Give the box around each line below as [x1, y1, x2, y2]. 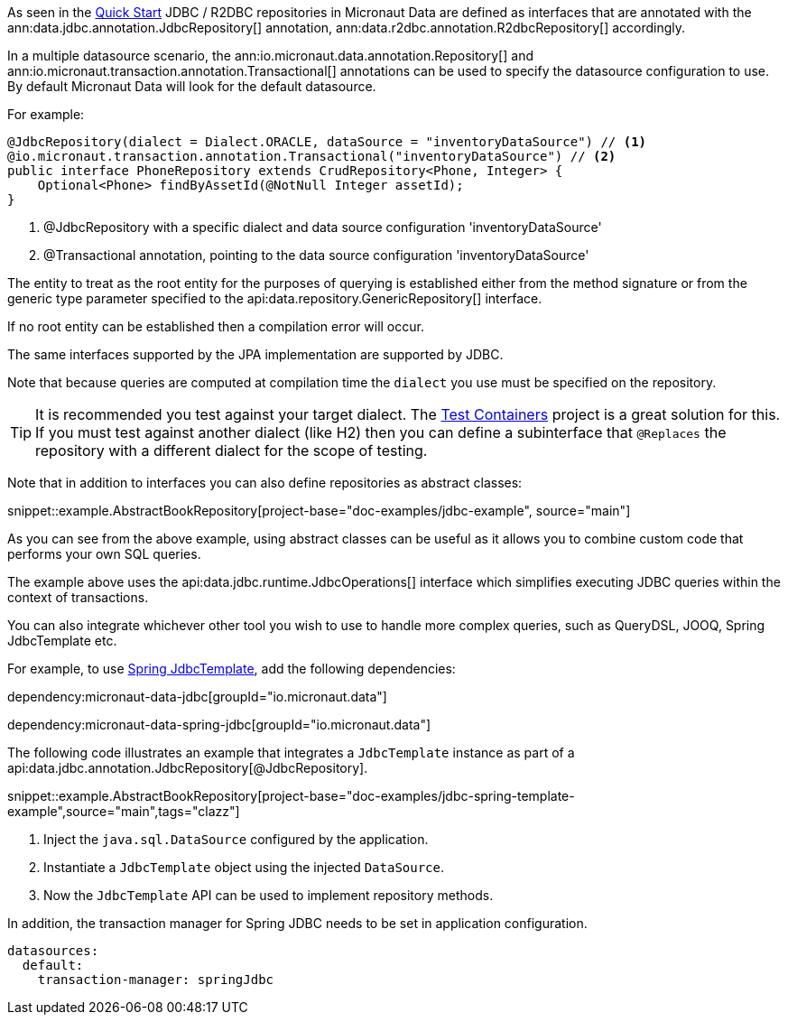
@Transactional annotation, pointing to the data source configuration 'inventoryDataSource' [43, 247, 589, 263]
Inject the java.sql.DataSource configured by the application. [43, 832, 429, 847]
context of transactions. [7, 590, 149, 605]
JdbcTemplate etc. [7, 633, 117, 648]
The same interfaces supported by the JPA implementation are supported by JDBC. [7, 347, 504, 362]
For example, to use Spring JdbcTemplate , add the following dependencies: [7, 661, 456, 676]
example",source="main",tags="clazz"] [7, 804, 240, 819]
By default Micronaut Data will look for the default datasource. [7, 79, 376, 94]
